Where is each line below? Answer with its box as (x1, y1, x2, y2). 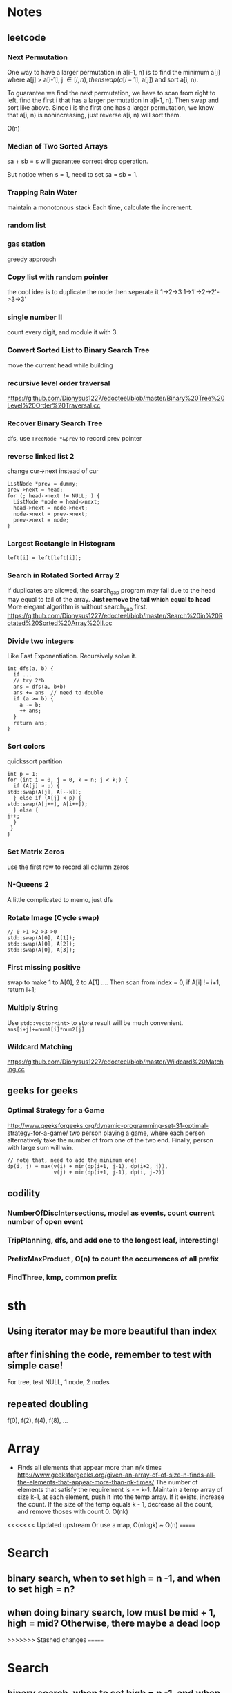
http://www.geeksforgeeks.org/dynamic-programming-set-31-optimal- (7, 1121, 209, 1129)
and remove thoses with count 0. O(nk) (17, 1507, 129, 1515)
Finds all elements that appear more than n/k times (17, 1463, 162, 1471)
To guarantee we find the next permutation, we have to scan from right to (7, 88, 216, 97)
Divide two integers (7, 636, 75, 646)
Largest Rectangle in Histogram (7, 539, 115, 548)
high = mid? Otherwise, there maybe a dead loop (7, 1617, 220, 1629)
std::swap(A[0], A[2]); (7, 941, 76, 948)
